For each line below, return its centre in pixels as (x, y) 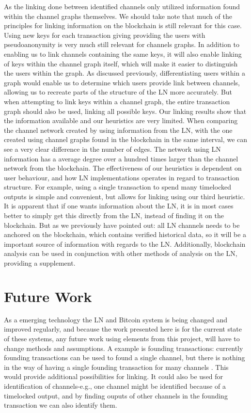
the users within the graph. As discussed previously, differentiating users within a (125, 73)
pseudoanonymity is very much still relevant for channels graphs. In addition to (122, 44)
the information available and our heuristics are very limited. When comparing (121, 120)
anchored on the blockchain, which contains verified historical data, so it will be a (125, 234)
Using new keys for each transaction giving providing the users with (105, 35)
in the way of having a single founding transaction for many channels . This (116, 367)
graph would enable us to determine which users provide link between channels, (122, 82)
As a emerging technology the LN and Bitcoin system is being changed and (116, 319)
